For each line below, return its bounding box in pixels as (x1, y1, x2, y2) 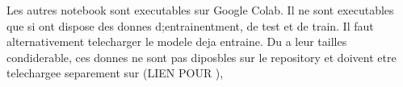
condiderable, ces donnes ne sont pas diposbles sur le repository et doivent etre (6, 48, 397, 65)
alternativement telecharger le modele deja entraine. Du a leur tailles (6, 33, 347, 50)
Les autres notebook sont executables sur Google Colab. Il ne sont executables (6, 2, 394, 18)
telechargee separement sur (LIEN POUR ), (6, 64, 224, 81)
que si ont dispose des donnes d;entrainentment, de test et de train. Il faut (6, 17, 374, 34)
